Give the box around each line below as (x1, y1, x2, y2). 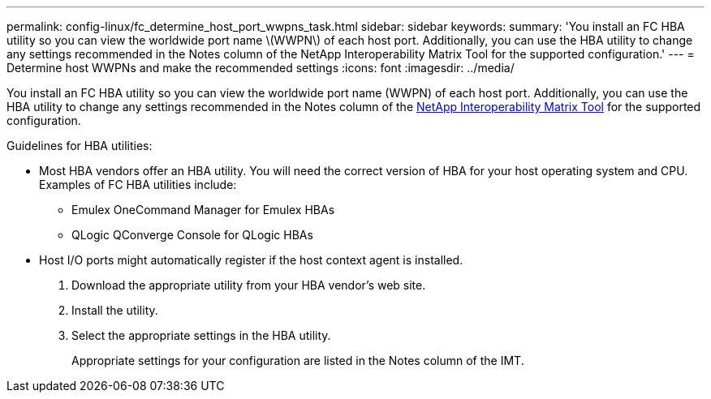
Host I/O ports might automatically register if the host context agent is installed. (39, 253, 463, 267)
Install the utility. (71, 303, 158, 317)
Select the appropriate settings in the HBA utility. (71, 328, 331, 342)
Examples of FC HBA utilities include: (39, 178, 237, 191)
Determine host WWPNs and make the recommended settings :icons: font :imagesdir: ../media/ (6, 61, 515, 75)
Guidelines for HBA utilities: (6, 139, 153, 152)
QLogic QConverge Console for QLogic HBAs (71, 228, 313, 242)
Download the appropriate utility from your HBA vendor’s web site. (71, 278, 426, 292)
